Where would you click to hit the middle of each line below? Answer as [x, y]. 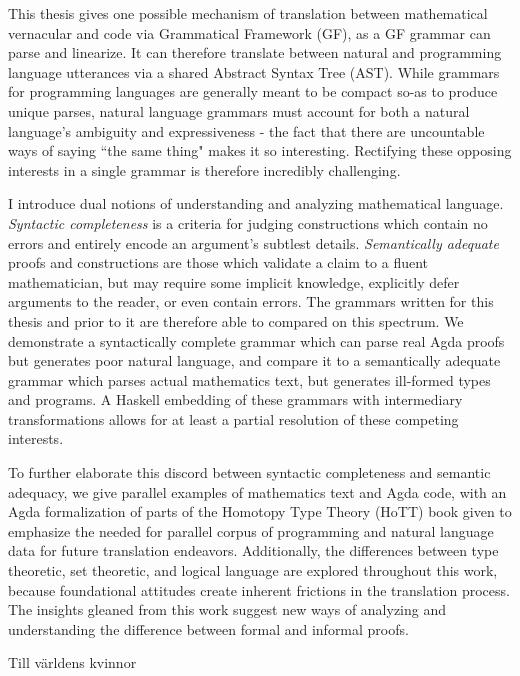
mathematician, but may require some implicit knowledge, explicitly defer [234, 281]
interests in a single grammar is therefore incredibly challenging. [204, 169]
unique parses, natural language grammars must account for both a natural [239, 110]
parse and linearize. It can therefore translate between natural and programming [255, 52]
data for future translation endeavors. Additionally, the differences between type [253, 550]
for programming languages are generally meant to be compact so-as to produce [253, 91]
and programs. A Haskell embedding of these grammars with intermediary [235, 399]
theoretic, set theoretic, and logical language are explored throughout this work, [253, 570]
